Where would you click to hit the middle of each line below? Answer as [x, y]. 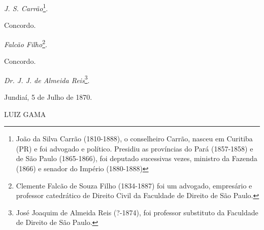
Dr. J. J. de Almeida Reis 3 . [47, 79]
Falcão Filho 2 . [26, 43]
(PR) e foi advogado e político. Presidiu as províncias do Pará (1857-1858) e [135, 148]
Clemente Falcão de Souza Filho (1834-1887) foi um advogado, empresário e [134, 185]
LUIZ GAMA [25, 114]
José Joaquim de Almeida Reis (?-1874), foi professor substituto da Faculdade [137, 212]
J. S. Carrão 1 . [26, 7]
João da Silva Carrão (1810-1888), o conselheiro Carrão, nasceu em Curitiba [134, 139]
